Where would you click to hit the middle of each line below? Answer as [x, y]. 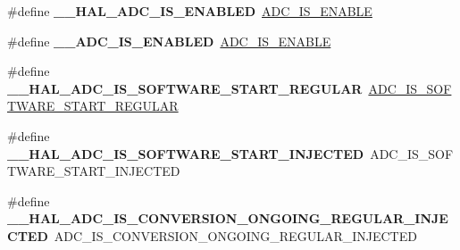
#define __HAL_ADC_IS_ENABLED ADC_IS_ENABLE [190, 11]
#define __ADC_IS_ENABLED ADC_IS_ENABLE [169, 41]
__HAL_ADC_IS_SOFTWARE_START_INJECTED [186, 153]
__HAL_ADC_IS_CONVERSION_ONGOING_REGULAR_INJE [228, 218]
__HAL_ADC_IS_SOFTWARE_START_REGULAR [185, 88]
